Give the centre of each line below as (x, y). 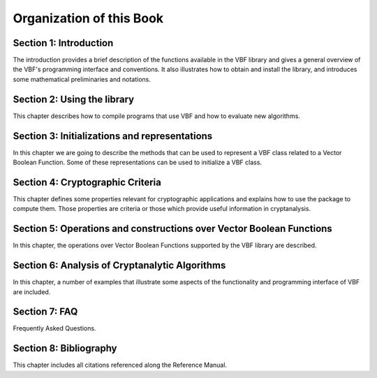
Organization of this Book (88, 18)
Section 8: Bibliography (65, 348)
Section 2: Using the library (74, 99)
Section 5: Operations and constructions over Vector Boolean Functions (173, 229)
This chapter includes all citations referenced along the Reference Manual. (120, 365)
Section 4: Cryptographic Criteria (87, 182)
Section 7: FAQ (45, 312)
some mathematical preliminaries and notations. (82, 79)
